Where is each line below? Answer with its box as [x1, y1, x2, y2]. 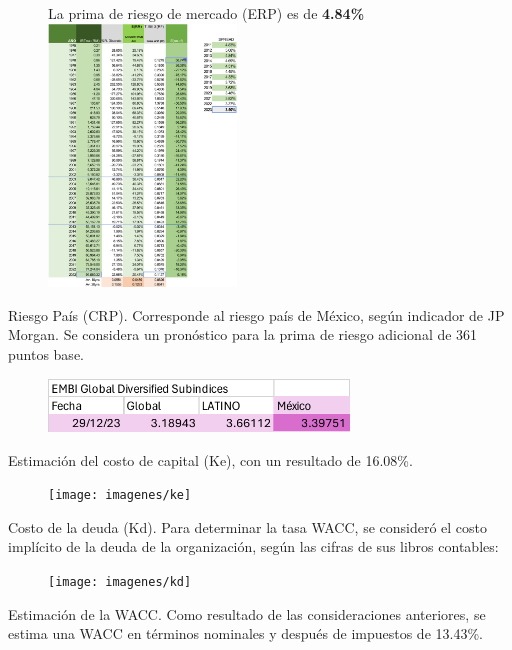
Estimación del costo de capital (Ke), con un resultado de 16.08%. [8, 449, 413, 470]
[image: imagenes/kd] [48, 574, 192, 589]
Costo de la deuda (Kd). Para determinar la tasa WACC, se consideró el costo [8, 516, 488, 537]
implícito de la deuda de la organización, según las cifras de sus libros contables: [8, 536, 499, 557]
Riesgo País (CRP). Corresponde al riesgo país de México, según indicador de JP [8, 304, 505, 325]
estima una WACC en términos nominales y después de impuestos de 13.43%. [8, 623, 483, 644]
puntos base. [8, 344, 84, 364]
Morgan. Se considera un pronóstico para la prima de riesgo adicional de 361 [8, 324, 478, 345]
